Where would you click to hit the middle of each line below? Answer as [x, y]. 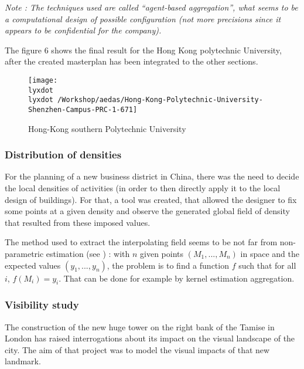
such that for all [267, 265]
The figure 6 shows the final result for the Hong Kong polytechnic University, [143, 50]
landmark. [23, 361]
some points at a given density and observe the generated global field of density [147, 211]
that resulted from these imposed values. [78, 222]
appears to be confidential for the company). [83, 30]
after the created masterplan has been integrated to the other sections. [131, 61]
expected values [33, 265]
